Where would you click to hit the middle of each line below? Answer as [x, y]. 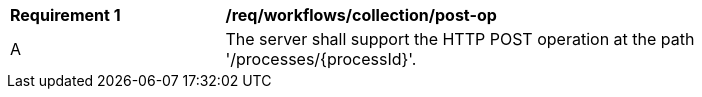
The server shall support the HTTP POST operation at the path [460, 39]
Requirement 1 [65, 15]
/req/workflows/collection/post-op [361, 15]
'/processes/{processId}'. [321, 59]
